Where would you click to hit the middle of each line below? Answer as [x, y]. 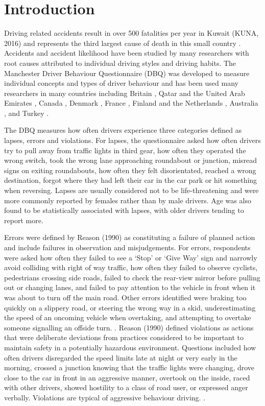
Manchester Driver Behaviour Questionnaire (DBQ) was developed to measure [127, 73]
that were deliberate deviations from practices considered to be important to [124, 337]
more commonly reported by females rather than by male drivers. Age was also [128, 200]
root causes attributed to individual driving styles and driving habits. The [120, 63]
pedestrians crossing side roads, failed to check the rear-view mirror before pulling [132, 277]
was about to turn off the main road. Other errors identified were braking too [125, 297]
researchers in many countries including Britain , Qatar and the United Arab [125, 93]
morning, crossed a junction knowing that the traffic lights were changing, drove [129, 367]
